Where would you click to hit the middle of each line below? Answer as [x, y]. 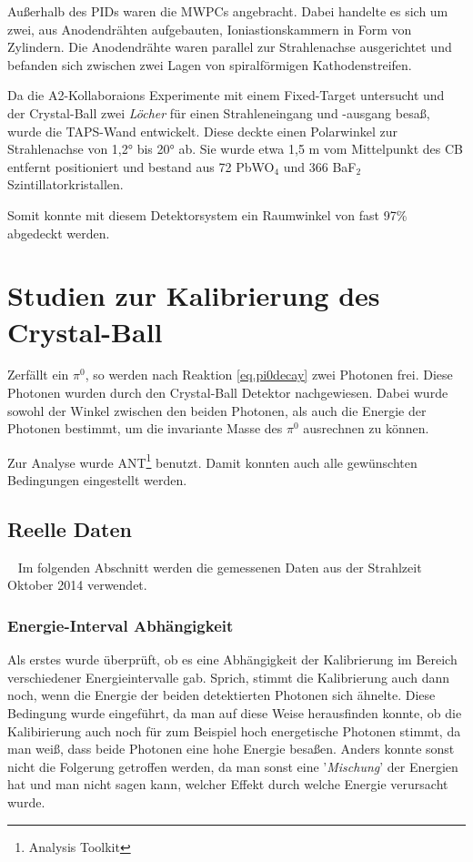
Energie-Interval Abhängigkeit [121, 625]
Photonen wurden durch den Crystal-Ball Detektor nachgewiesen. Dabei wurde [228, 393]
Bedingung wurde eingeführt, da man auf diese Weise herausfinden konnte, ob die [235, 713]
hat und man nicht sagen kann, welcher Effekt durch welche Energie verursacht [228, 784]
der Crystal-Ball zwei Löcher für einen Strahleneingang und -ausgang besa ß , [219, 112]
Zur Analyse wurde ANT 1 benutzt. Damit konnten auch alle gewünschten [212, 461]
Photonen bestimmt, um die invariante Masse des [145, 428]
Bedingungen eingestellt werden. [97, 480]
